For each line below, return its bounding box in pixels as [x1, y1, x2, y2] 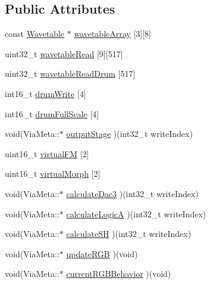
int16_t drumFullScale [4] [5, 107, 99, 120]
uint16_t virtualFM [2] [5, 147, 89, 160]
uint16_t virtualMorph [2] [5, 167, 101, 180]
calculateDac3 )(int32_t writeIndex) [66, 187, 199, 199]
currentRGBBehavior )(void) [66, 267, 171, 280]
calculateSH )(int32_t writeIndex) [66, 227, 192, 240]
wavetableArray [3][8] [74, 27, 151, 40]
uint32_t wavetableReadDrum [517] [5, 67, 136, 80]
